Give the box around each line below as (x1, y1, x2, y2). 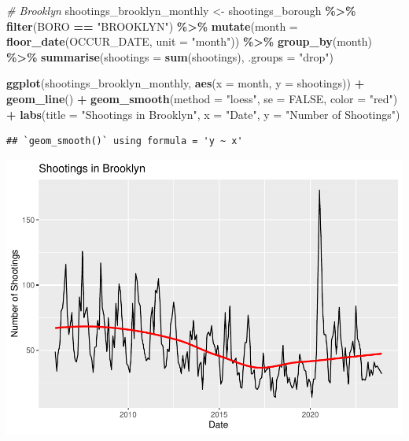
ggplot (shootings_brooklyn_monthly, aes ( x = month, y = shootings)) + (6, 75, 365, 91)
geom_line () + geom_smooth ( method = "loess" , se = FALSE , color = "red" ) (6, 90, 398, 106)
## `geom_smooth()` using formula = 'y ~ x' (6, 135, 243, 147)
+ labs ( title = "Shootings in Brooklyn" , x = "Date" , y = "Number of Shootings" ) (6, 106, 400, 122)
